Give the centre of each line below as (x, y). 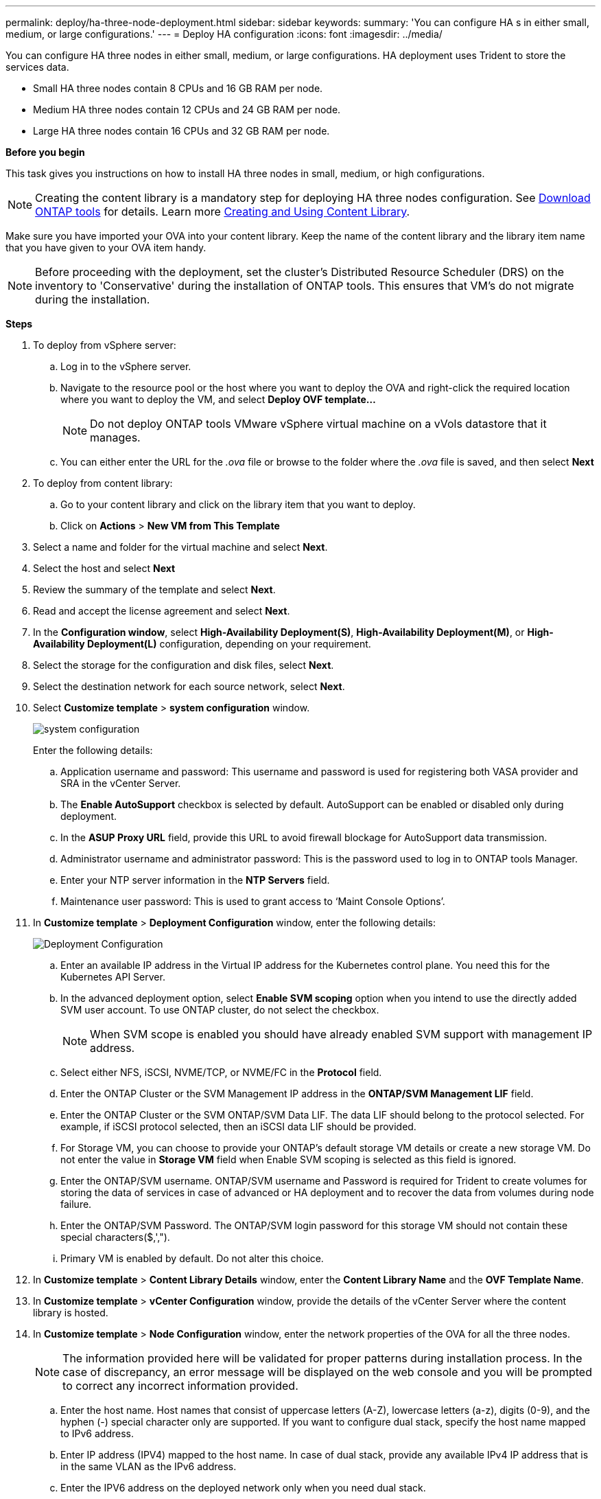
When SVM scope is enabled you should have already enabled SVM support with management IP (341, 1034)
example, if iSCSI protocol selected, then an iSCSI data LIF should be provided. (238, 1126)
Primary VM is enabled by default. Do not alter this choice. (192, 1258)
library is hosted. (71, 1313)
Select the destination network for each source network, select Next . (189, 686)
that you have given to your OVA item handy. (106, 248)
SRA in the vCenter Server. (121, 783)
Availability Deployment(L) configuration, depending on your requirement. (202, 644)
